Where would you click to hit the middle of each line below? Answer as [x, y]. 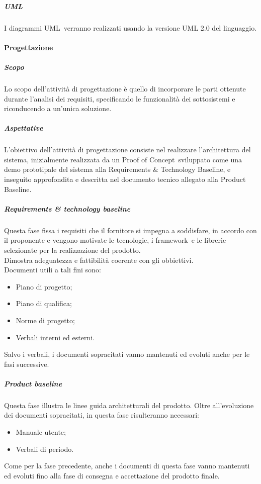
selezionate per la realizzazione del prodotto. [72, 250]
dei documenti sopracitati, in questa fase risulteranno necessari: [102, 415]
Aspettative [24, 128]
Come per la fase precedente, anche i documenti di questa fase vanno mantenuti [127, 466]
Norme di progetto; [45, 320]
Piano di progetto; [44, 286]
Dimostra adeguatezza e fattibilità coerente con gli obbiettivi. [99, 260]
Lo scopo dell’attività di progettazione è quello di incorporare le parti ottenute [125, 88]
